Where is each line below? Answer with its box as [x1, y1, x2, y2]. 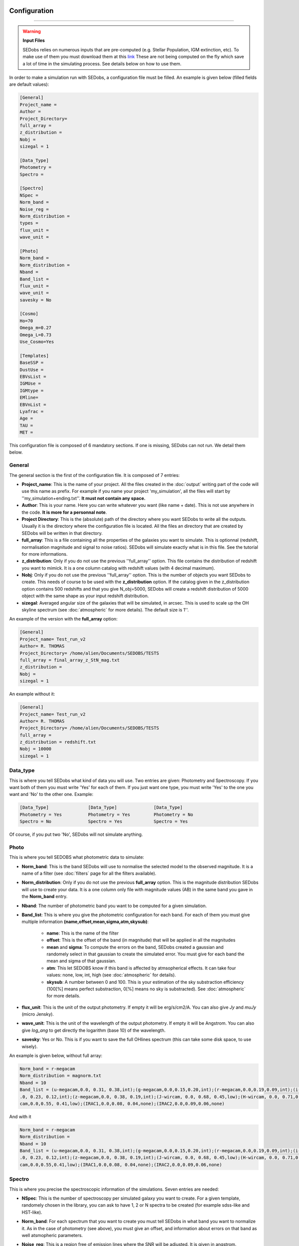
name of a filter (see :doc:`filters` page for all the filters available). [21, 870, 156, 877]
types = [19, 220, 38, 226]
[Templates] [19, 353, 49, 358]
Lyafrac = [19, 409, 44, 414]
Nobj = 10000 [19, 746, 52, 752]
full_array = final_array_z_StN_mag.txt [19, 657, 120, 663]
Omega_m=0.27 [19, 325, 52, 331]
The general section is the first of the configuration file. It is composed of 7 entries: [9, 472, 180, 478]
